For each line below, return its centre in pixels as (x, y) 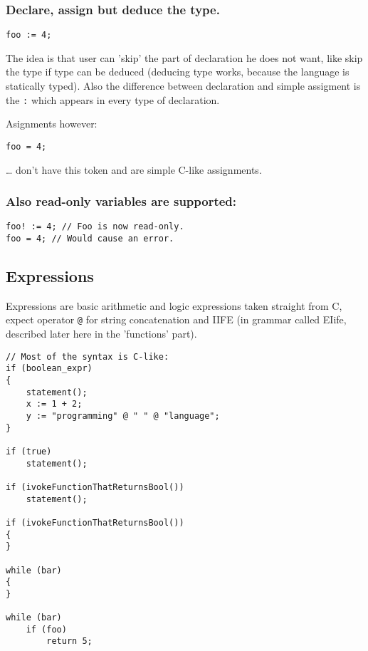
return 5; (69, 641)
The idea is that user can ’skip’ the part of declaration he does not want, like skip (184, 57)
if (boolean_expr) (49, 369)
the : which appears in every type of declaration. (113, 99)
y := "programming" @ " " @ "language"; (123, 416)
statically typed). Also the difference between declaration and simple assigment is (183, 86)
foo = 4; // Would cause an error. (90, 239)
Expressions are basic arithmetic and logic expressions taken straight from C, (174, 305)
